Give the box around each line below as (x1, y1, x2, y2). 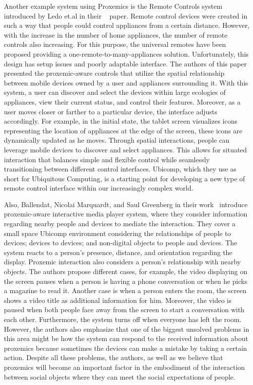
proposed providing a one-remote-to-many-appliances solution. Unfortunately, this (4, 48, 249, 59)
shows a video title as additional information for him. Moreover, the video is (4, 295, 232, 305)
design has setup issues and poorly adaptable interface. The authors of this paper (4, 58, 247, 68)
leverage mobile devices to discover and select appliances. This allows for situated (4, 144, 247, 154)
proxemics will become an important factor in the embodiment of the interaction (4, 362, 245, 372)
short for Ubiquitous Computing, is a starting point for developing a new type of (4, 173, 245, 183)
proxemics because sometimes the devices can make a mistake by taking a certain (4, 342, 247, 353)
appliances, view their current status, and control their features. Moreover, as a (4, 96, 241, 107)
